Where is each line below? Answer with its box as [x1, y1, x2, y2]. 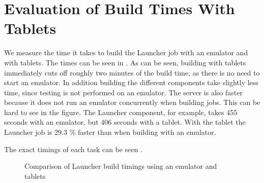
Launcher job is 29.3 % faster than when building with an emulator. [4, 127, 216, 137]
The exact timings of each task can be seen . [4, 143, 143, 154]
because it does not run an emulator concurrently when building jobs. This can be [4, 97, 260, 107]
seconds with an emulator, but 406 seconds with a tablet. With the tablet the [4, 117, 246, 127]
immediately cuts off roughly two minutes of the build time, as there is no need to [4, 67, 260, 78]
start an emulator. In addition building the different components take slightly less [4, 77, 258, 88]
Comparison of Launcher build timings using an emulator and [24, 161, 217, 171]
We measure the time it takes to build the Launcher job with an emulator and [4, 47, 248, 58]
